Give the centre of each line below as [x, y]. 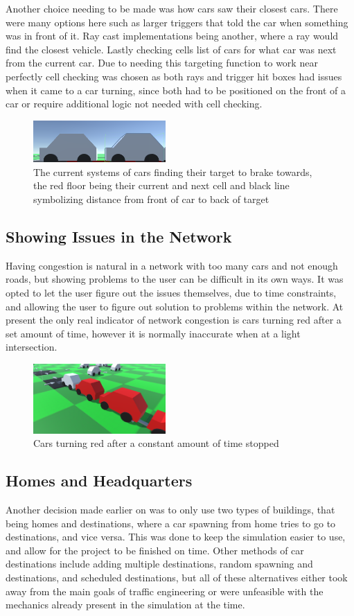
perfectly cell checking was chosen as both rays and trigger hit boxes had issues [174, 76]
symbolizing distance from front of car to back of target [151, 199]
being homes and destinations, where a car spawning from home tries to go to [171, 523]
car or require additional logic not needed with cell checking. [134, 104]
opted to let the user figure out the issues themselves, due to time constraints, [171, 292]
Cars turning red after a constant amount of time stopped [156, 443]
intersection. [32, 347]
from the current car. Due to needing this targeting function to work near [162, 63]
